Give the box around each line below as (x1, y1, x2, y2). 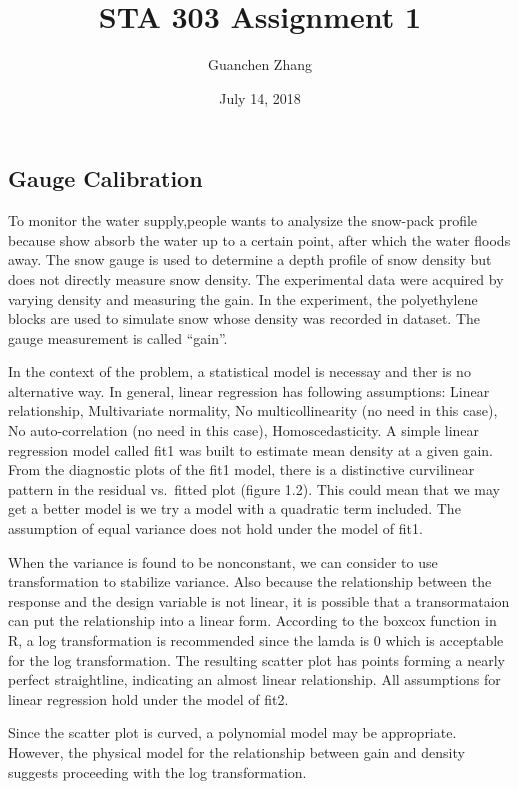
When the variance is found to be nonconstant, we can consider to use (8, 551, 438, 572)
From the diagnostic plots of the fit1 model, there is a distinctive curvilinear (8, 459, 475, 480)
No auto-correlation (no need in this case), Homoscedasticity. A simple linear (8, 420, 480, 441)
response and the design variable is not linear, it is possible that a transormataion (8, 590, 510, 611)
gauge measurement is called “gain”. (8, 327, 228, 348)
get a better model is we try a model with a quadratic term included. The (8, 498, 461, 519)
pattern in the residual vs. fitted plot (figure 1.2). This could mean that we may (8, 478, 500, 499)
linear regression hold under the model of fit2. (8, 688, 289, 709)
